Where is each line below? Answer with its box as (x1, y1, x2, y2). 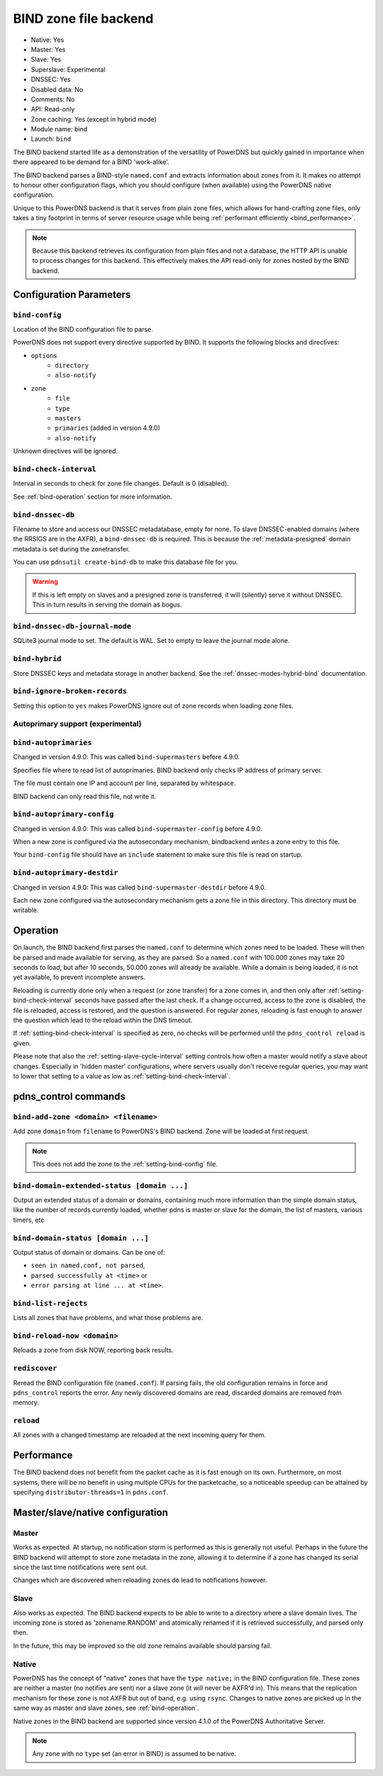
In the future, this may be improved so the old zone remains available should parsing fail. (13, 1641, 272, 1650)
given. (13, 1039, 32, 1047)
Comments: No (30, 94, 75, 103)
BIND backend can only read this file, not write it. (13, 792, 156, 801)
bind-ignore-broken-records (13, 686, 128, 696)
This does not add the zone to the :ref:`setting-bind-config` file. (32, 1159, 218, 1168)
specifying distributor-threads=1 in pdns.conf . (13, 1488, 169, 1497)
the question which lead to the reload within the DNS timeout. (13, 1016, 193, 1024)
